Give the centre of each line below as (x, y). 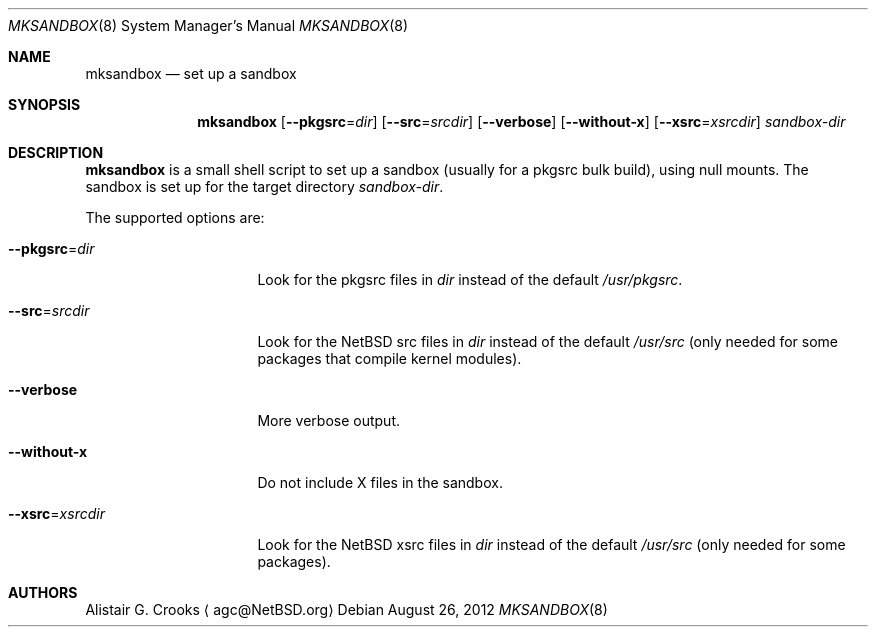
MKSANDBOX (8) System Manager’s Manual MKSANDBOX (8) (208, 25)
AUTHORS (43, 592)
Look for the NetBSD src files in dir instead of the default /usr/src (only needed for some (547, 341)
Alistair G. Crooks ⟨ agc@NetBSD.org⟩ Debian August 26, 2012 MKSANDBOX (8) (346, 609)
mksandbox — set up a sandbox (191, 73)
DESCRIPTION (56, 152)
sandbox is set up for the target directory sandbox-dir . (264, 186)
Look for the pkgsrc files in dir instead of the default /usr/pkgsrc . (470, 279)
